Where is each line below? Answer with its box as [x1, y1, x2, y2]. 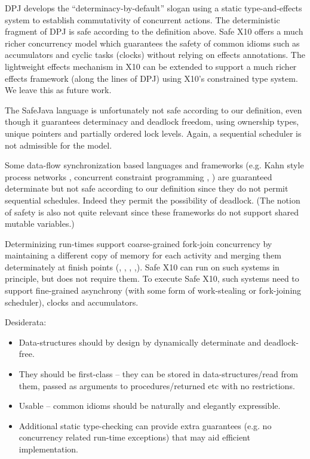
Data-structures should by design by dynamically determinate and [19, 335, 262, 348]
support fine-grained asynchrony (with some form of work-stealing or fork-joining [5, 284, 302, 297]
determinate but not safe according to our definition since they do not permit [5, 182, 288, 195]
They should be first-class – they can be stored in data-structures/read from [19, 368, 298, 380]
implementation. [19, 443, 78, 455]
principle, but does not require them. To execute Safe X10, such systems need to [5, 272, 299, 285]
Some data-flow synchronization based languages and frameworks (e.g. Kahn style [5, 159, 304, 171]
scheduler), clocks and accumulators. [5, 295, 139, 308]
